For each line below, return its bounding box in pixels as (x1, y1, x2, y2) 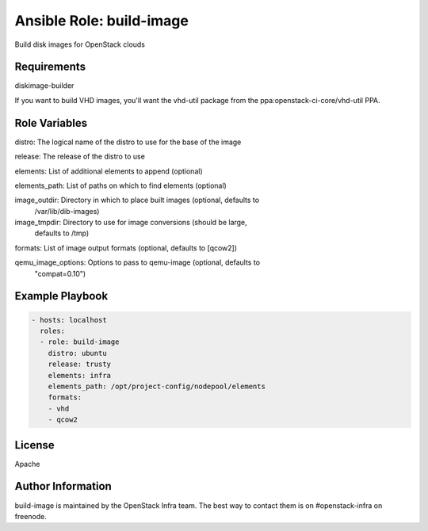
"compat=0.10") (34, 269, 86, 278)
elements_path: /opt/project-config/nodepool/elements (48, 382, 266, 391)
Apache (14, 459, 40, 468)
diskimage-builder (14, 81, 75, 90)
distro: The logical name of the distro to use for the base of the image (14, 137, 242, 147)
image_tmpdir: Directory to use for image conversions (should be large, (14, 218, 247, 227)
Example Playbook (14, 289, 109, 303)
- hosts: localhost (31, 315, 107, 324)
